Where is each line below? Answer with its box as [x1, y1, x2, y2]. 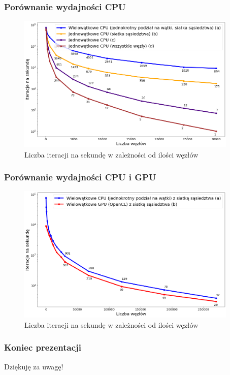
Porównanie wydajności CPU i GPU [4, 171, 156, 183]
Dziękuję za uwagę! [4, 361, 63, 371]
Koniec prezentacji [4, 341, 82, 354]
